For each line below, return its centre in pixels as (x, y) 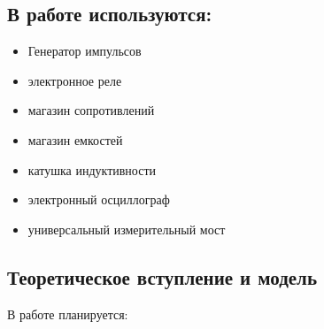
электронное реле (75, 80)
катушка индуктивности (92, 169)
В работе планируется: (68, 314)
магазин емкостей (75, 139)
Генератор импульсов (85, 51)
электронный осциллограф (99, 199)
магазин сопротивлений (91, 110)
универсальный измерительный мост (127, 229)
